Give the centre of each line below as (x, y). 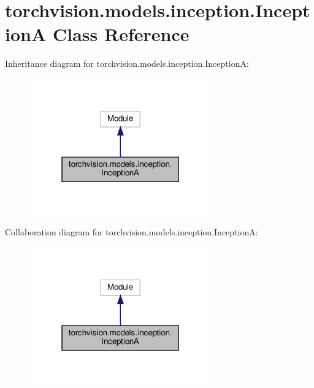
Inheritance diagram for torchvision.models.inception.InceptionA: (127, 63)
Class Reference (121, 34)
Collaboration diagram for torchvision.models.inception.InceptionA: (132, 232)
